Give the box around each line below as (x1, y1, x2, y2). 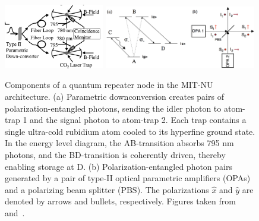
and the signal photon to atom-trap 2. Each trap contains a (30, 113, 247, 126)
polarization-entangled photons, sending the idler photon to (5, 102, 222, 114)
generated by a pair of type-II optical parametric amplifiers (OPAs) (5, 172, 251, 184)
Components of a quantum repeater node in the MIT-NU (5, 78, 213, 91)
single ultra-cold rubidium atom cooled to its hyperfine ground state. (5, 125, 255, 137)
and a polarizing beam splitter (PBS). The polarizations (5, 183, 209, 195)
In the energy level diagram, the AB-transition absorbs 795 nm (5, 137, 234, 149)
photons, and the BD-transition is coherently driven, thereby (5, 149, 226, 161)
